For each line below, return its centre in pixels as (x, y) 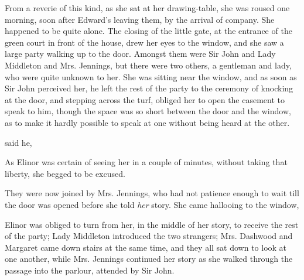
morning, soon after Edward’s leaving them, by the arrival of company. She (140, 19)
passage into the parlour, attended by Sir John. (90, 270)
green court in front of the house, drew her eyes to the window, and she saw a (144, 42)
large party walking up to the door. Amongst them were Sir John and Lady (140, 54)
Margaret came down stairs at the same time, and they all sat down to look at (146, 247)
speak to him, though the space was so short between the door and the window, (148, 111)
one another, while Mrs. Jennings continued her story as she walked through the (149, 259)
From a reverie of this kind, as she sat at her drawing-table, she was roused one (147, 8)
